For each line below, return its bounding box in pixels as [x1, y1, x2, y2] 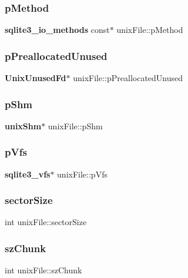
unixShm [5, 119, 42, 132]
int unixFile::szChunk [5, 264, 82, 276]
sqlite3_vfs [5, 168, 51, 180]
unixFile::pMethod [116, 24, 183, 36]
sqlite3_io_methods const [5, 24, 110, 36]
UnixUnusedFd [5, 72, 66, 84]
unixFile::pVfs [57, 168, 108, 180]
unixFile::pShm [48, 119, 103, 132]
